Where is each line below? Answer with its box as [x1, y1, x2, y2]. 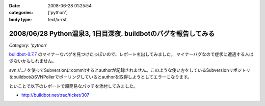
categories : [9, 10, 33, 16]
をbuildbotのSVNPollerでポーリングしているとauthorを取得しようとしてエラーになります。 [9, 74, 192, 80]
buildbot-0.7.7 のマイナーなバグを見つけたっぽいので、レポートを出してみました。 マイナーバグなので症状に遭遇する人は [9, 52, 254, 57]
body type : [9, 16, 32, 22]
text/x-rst [48, 16, 67, 22]
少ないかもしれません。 [9, 58, 56, 64]
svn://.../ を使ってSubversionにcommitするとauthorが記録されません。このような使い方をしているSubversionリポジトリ [9, 67, 251, 73]
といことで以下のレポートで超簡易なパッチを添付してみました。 [9, 83, 138, 89]
